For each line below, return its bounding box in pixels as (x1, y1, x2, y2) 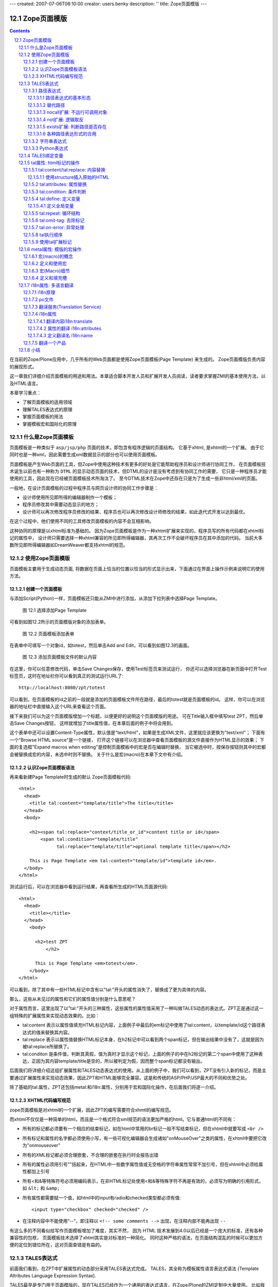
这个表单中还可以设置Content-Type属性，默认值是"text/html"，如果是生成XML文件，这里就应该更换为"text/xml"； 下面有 (9, 729, 265, 736)
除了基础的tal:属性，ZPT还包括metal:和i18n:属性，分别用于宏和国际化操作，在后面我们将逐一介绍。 (9, 1084, 219, 1090)
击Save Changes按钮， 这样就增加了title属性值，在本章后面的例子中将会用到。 (9, 720, 176, 726)
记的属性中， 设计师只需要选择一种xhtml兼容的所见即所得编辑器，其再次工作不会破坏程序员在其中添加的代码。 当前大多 (9, 535, 263, 541)
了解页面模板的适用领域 (22, 399, 72, 405)
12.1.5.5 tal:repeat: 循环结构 (23, 210, 81, 216)
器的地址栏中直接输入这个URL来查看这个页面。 (9, 703, 109, 710)
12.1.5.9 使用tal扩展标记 (23, 239, 72, 245)
